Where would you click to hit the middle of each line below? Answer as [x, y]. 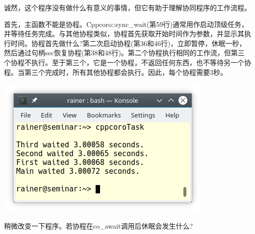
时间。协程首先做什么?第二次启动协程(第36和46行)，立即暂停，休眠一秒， [128, 43]
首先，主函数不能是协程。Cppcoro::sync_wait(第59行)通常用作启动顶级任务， [126, 24]
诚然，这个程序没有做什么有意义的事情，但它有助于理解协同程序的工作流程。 [127, 7]
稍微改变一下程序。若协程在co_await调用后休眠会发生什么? [98, 225]
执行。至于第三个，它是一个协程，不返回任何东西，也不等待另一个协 [141, 62]
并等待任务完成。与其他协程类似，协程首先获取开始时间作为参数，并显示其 [124, 34]
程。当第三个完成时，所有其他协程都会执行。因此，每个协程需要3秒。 [115, 72]
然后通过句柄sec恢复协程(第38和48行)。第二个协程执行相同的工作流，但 [117, 53]
